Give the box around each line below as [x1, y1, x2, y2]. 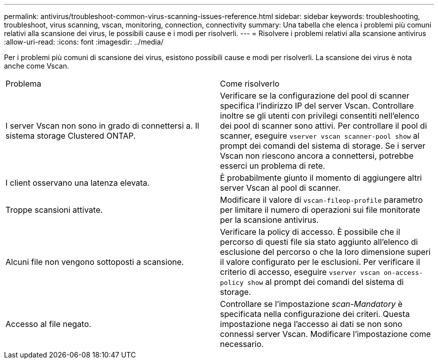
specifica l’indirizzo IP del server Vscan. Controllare [220, 101, 414, 111]
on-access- [383, 269, 423, 276]
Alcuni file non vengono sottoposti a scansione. [5, 257, 184, 267]
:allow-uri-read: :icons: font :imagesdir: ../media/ [4, 38, 163, 46]
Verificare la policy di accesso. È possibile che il [220, 227, 400, 237]
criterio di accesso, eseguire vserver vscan [220, 267, 380, 277]
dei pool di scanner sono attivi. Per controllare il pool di [220, 121, 427, 131]
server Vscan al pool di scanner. [220, 183, 341, 193]
